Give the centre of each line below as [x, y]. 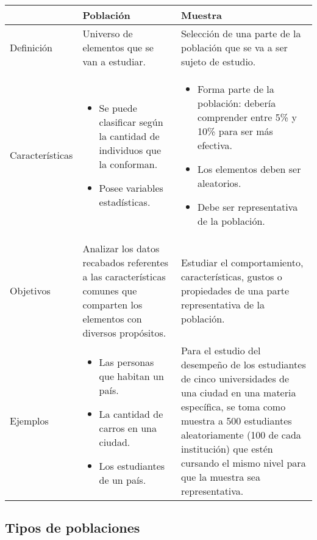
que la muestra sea [220, 477]
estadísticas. [125, 202]
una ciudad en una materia [238, 392]
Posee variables [131, 188]
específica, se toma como [233, 407]
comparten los [112, 305]
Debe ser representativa [248, 207]
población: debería [237, 103]
